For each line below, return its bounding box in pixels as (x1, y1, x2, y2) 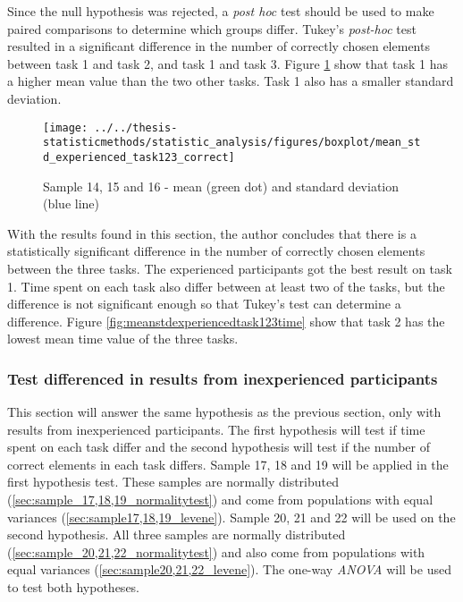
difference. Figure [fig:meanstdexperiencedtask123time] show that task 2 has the (7, 311, 445, 330)
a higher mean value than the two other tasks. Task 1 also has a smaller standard (7, 72, 454, 90)
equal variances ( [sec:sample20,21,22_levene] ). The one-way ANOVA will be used (7, 560, 451, 579)
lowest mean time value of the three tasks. (7, 329, 239, 348)
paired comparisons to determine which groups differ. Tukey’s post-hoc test (7, 19, 417, 38)
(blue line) (43, 194, 100, 213)
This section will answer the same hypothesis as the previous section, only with (7, 403, 442, 421)
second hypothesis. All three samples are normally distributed (7, 525, 346, 544)
